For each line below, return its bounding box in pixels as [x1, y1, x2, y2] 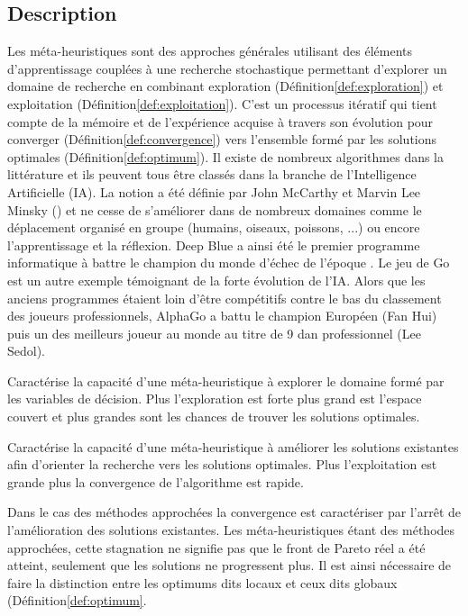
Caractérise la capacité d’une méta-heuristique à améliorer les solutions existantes [7, 437, 459, 456]
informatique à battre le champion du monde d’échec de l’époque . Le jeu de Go [7, 253, 450, 272]
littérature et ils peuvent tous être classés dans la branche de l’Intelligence [7, 165, 417, 184]
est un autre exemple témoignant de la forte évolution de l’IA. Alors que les [7, 270, 426, 289]
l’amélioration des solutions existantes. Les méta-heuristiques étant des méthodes [7, 521, 455, 539]
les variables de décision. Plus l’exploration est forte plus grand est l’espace [7, 389, 422, 408]
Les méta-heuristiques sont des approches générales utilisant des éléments [7, 41, 413, 60]
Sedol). [7, 341, 46, 360]
